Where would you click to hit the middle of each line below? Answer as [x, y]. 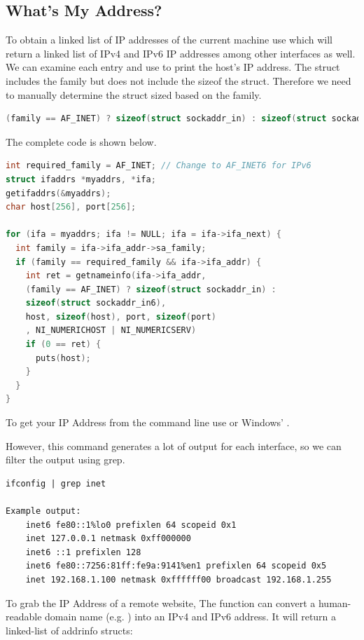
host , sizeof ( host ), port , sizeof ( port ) [121, 316]
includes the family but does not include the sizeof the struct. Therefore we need [178, 80]
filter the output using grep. [65, 459]
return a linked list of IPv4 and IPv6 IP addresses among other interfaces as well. [181, 53]
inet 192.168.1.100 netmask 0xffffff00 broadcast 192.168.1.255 [178, 579]
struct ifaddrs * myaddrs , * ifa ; [81, 179]
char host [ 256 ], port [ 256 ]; [71, 207]
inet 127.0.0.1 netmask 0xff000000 [108, 539]
